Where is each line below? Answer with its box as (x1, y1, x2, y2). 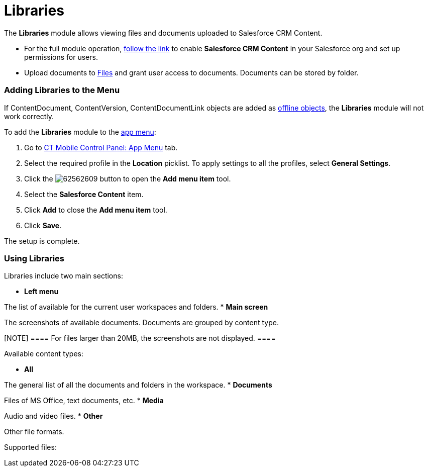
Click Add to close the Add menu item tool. (24, 205, 167, 214)
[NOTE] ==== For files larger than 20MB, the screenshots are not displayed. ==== (4, 334, 276, 343)
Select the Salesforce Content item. (24, 190, 144, 199)
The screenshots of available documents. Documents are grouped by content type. (4, 318, 279, 327)
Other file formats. (4, 427, 64, 436)
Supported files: (4, 443, 57, 452)
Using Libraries (4, 253, 64, 263)
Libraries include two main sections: (4, 271, 123, 280)
